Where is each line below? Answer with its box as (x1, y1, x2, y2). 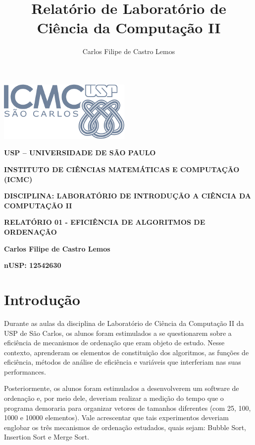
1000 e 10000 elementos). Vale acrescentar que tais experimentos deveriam (4, 412, 229, 423)
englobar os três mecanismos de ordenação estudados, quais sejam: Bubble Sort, (4, 422, 246, 432)
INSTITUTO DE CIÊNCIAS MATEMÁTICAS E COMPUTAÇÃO (4, 164, 240, 175)
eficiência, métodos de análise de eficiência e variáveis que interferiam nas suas (4, 357, 241, 367)
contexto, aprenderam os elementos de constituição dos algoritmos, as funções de (4, 347, 249, 357)
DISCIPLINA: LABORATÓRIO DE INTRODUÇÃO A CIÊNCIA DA (4, 191, 252, 201)
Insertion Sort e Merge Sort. (4, 432, 90, 442)
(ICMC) (4, 174, 33, 184)
